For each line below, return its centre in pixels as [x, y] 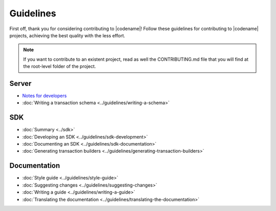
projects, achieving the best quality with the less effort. [67, 35]
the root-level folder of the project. [60, 66]
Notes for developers [44, 96]
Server [20, 84]
